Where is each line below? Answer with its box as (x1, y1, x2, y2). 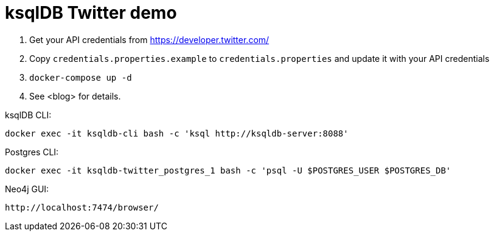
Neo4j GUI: (5, 183, 49, 194)
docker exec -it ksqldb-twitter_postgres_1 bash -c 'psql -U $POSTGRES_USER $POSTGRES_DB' (5, 165, 451, 175)
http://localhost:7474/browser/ (5, 202, 159, 212)
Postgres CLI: (5, 146, 59, 157)
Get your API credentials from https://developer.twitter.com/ (29, 34, 270, 45)
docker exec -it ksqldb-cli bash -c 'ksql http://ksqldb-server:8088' (5, 128, 349, 138)
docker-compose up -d (29, 72, 132, 83)
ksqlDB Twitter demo (5, 2, 177, 23)
